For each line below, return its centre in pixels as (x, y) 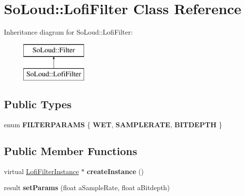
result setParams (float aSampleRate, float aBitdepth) (87, 187)
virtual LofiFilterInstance (42, 171)
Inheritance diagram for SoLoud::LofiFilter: (68, 32)
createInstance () (115, 171)
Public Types (38, 104)
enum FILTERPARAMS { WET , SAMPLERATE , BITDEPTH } (113, 125)
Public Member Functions (70, 151)
